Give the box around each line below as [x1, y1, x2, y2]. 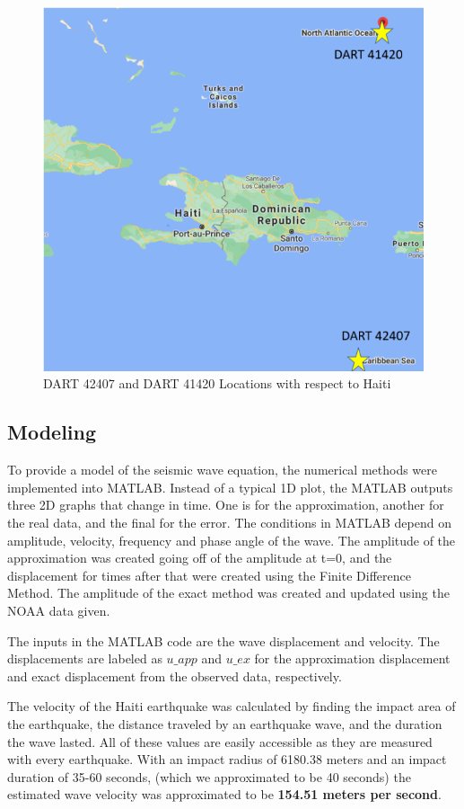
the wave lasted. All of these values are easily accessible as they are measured [7, 732, 433, 751]
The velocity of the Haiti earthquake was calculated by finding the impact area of [7, 697, 456, 716]
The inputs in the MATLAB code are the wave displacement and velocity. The [7, 631, 440, 650]
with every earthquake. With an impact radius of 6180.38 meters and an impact [7, 750, 447, 769]
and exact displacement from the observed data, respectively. [7, 666, 342, 685]
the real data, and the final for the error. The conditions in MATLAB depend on [7, 512, 451, 531]
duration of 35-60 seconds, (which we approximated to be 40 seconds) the [7, 767, 411, 786]
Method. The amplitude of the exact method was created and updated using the [7, 583, 450, 602]
